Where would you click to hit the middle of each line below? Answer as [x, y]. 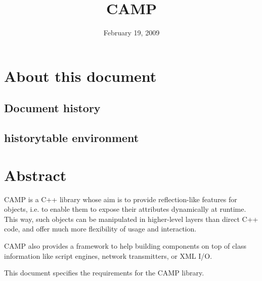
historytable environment [72, 138]
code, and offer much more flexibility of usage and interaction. [100, 229]
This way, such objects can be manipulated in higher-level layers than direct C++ [131, 219]
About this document [80, 76]
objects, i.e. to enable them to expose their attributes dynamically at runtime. [125, 209]
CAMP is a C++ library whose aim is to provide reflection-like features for [121, 199]
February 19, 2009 [132, 33]
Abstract [35, 175]
